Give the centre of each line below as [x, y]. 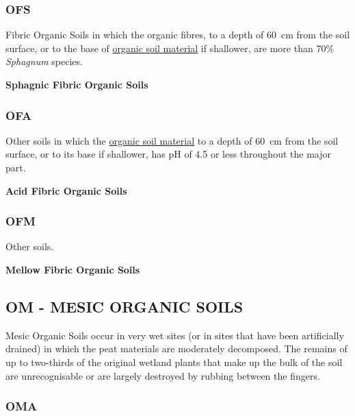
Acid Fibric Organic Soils [66, 190]
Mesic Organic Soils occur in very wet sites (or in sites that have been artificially [175, 335]
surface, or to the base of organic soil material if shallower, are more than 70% [170, 48]
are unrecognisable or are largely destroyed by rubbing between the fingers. [163, 375]
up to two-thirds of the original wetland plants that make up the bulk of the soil [174, 362]
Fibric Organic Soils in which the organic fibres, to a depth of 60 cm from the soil [178, 35]
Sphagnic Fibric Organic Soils [77, 84]
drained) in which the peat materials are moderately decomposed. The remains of [176, 348]
